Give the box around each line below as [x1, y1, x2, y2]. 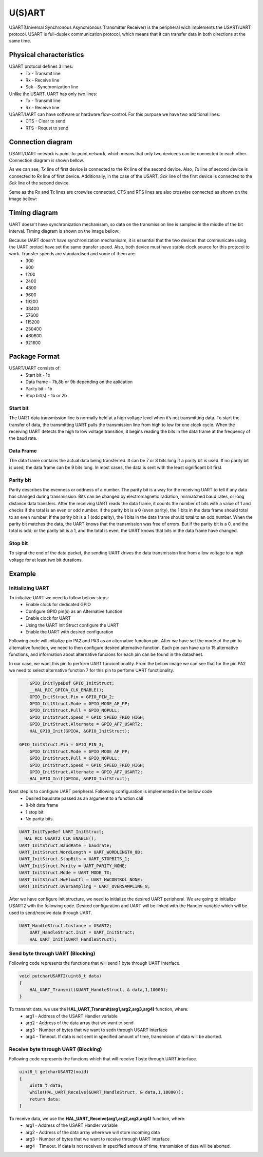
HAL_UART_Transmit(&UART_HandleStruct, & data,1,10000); [29, 987, 169, 993]
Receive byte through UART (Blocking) [9, 1046, 102, 1053]
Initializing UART [9, 585, 50, 591]
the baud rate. [9, 435, 38, 441]
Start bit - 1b [25, 372, 51, 378]
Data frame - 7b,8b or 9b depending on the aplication [25, 379, 133, 385]
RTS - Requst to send [25, 125, 69, 131]
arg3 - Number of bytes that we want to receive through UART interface [25, 1136, 170, 1142]
